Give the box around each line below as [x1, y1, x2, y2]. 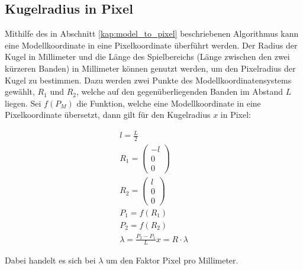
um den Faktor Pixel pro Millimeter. [106, 254, 238, 266]
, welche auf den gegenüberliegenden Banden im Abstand [76, 85, 283, 98]
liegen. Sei [5, 97, 41, 109]
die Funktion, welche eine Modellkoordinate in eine [76, 97, 261, 109]
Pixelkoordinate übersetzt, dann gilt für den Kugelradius [5, 108, 211, 121]
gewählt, [5, 85, 35, 98]
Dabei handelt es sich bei [5, 254, 96, 266]
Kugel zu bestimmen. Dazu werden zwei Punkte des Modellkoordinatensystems [5, 73, 292, 86]
